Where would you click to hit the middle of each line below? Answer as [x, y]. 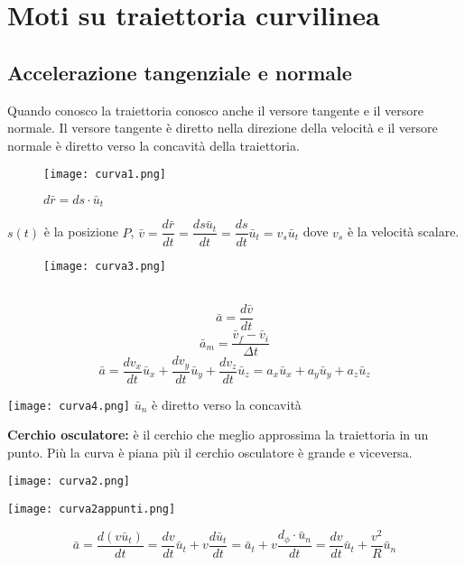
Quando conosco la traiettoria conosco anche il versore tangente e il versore [215, 110]
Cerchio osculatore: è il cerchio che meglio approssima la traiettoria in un [218, 435]
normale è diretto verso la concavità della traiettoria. [153, 145]
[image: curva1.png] [105, 175]
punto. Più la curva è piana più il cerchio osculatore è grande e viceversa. [210, 452]
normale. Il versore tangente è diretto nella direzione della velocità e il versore [223, 128]
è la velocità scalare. [403, 232]
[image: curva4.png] [69, 406]
